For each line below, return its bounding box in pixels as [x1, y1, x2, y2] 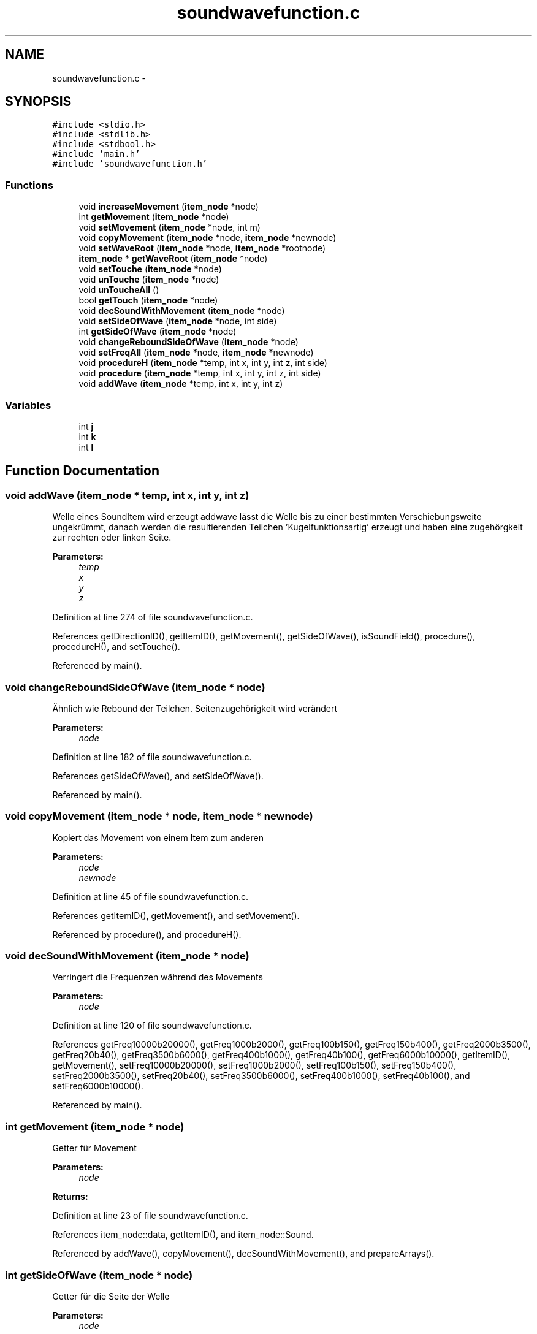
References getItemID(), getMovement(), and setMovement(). [52, 910, 300, 921]
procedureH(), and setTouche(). [52, 641, 180, 652]
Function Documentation [5, 463, 159, 479]
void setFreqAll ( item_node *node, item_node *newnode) [78, 347, 314, 358]
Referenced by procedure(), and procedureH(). [52, 929, 242, 940]
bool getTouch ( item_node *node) [78, 295, 218, 306]
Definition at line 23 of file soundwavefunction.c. [52, 1210, 248, 1221]
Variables [5, 398, 51, 411]
